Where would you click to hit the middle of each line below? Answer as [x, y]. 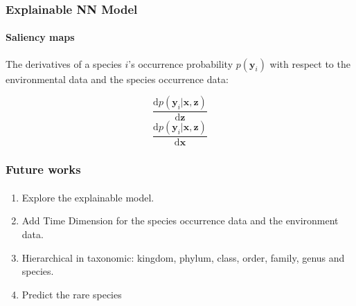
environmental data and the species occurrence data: [117, 79]
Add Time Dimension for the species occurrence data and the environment [180, 220]
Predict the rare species [72, 294]
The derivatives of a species [64, 63]
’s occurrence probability [181, 63]
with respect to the [310, 63]
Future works [43, 169]
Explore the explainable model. [88, 197]
